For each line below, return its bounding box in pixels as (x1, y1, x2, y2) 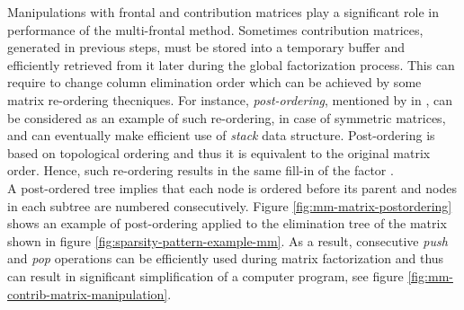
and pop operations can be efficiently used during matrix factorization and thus (7, 249, 444, 268)
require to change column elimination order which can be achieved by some (7, 73, 422, 92)
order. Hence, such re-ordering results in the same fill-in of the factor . (7, 161, 394, 180)
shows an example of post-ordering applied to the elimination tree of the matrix (7, 214, 447, 233)
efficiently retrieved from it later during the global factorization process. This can (7, 55, 455, 74)
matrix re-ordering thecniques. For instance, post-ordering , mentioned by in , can (7, 90, 452, 109)
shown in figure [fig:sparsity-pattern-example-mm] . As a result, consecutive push (7, 231, 448, 250)
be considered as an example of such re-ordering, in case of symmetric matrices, (7, 108, 446, 127)
